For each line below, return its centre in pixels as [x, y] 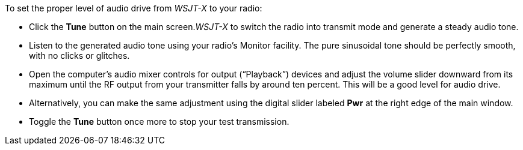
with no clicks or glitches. [79, 55]
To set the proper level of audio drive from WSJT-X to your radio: [134, 8]
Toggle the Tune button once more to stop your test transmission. [159, 121]
